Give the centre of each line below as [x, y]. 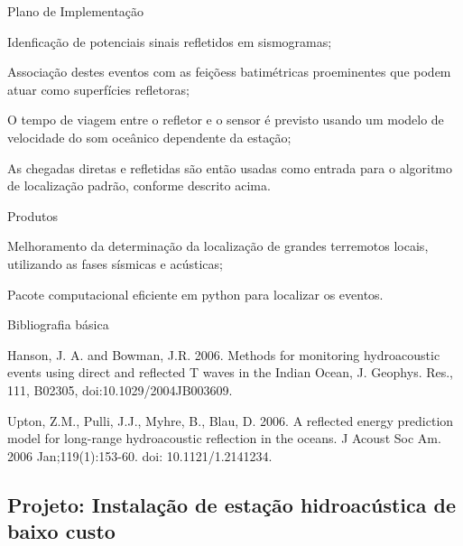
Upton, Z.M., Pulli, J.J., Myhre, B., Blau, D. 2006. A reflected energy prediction [231, 420]
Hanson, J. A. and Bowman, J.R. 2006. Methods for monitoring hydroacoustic [224, 354]
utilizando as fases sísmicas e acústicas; [115, 263]
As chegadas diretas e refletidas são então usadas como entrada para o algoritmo [230, 167]
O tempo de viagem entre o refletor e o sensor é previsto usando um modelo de [226, 120]
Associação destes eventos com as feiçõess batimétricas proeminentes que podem [229, 72]
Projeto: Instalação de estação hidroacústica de [232, 504]
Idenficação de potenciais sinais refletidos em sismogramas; [170, 41]
